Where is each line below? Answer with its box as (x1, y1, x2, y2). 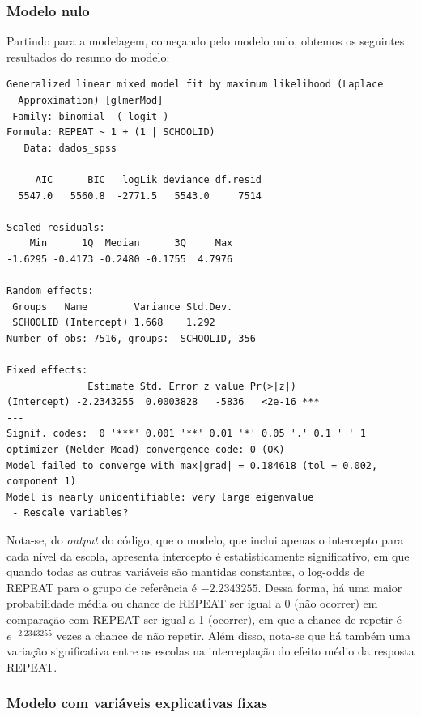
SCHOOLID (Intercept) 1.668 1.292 (12, 317, 215, 329)
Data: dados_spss (23, 142, 117, 154)
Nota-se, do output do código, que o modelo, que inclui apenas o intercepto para (6, 531, 404, 548)
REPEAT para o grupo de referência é (6, 578, 198, 595)
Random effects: (6, 285, 94, 297)
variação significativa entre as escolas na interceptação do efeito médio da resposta (6, 642, 415, 659)
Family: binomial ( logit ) (12, 110, 169, 122)
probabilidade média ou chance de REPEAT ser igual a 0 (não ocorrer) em (6, 595, 378, 612)
